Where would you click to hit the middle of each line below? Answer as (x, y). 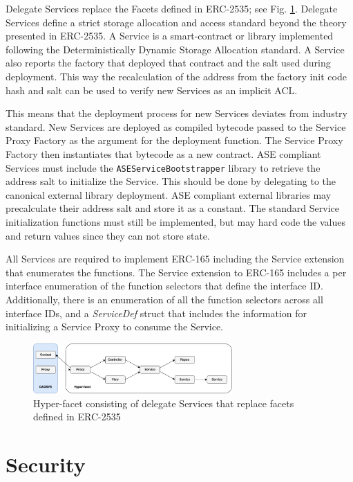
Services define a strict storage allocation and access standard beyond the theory (176, 22)
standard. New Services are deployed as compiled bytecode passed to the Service (176, 126)
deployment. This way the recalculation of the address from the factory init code (176, 76)
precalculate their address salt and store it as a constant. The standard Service (172, 208)
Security (46, 464)
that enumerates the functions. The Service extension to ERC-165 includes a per (176, 272)
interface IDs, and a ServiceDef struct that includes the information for (156, 313)
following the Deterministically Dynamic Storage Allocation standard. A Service (175, 49)
